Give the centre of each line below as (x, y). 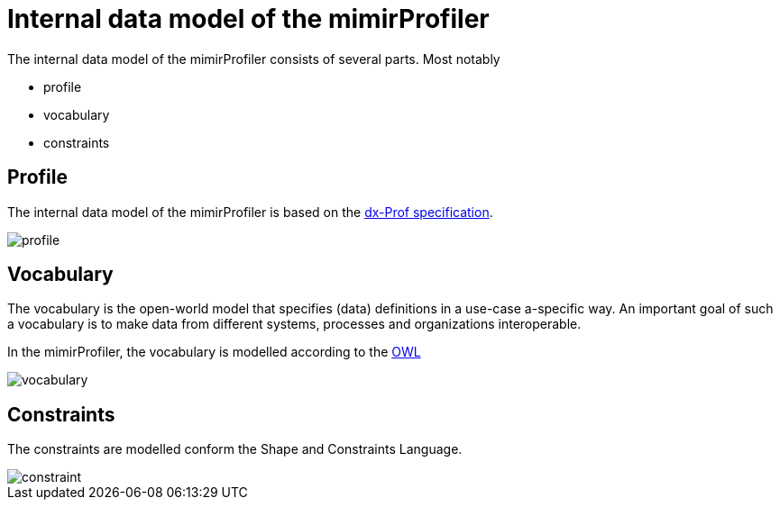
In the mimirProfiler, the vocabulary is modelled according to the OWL (214, 352)
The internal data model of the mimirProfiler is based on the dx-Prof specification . (250, 212)
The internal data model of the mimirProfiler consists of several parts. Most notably (254, 59)
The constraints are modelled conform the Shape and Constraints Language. (235, 449)
